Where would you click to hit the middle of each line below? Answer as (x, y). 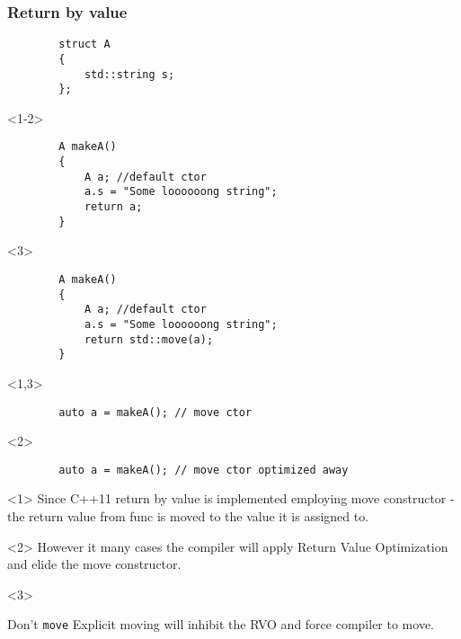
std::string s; (129, 74)
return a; (113, 207)
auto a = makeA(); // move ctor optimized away (204, 470)
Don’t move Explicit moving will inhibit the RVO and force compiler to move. (221, 624)
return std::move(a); (149, 339)
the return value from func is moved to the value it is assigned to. (188, 516)
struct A (84, 44)
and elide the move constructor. (94, 564)
